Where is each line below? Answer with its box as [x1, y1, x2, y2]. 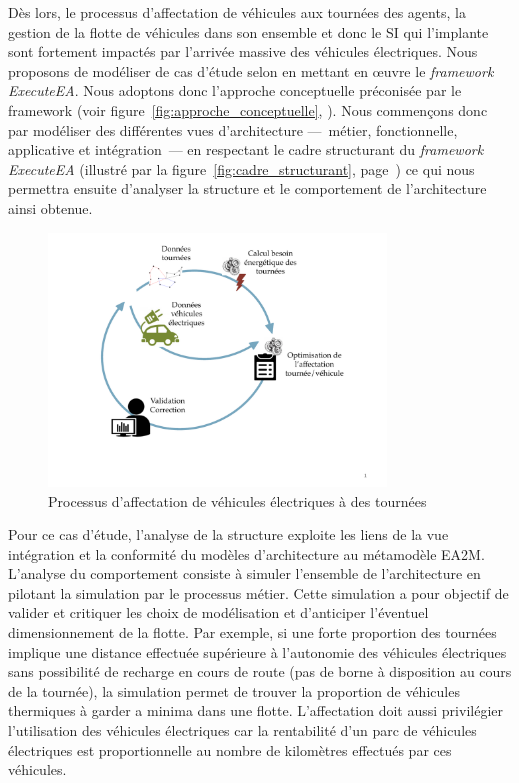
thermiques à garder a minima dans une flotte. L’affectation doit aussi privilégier [8, 700, 503, 721]
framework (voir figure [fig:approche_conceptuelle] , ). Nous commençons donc [8, 99, 488, 120]
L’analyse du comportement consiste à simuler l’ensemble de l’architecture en [8, 563, 481, 584]
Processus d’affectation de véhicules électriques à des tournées [48, 490, 427, 511]
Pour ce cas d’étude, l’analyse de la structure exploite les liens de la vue [8, 524, 449, 545]
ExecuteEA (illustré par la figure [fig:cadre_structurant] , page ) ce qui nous [8, 158, 475, 179]
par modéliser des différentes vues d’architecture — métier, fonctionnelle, [8, 119, 458, 140]
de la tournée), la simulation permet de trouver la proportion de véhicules [8, 680, 460, 701]
